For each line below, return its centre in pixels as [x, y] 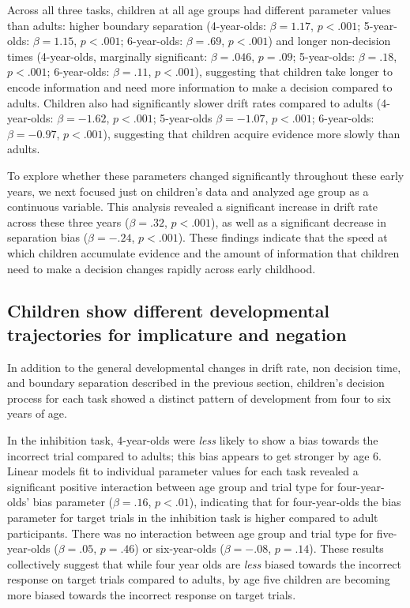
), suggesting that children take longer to [293, 71]
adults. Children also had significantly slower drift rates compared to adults [190, 102]
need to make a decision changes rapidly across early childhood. [162, 268]
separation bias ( [48, 237]
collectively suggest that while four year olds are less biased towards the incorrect [204, 563]
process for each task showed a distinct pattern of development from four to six [199, 398]
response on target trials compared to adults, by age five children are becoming [199, 579]
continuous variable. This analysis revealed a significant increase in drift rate [192, 206]
